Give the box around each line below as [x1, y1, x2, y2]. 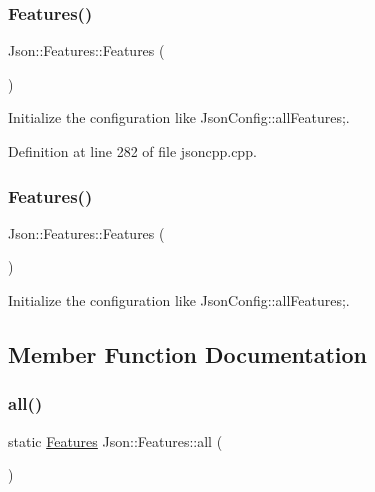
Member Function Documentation [8, 338, 368, 369]
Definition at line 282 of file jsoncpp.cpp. [8, 141, 257, 161]
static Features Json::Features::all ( [8, 430, 223, 451]
